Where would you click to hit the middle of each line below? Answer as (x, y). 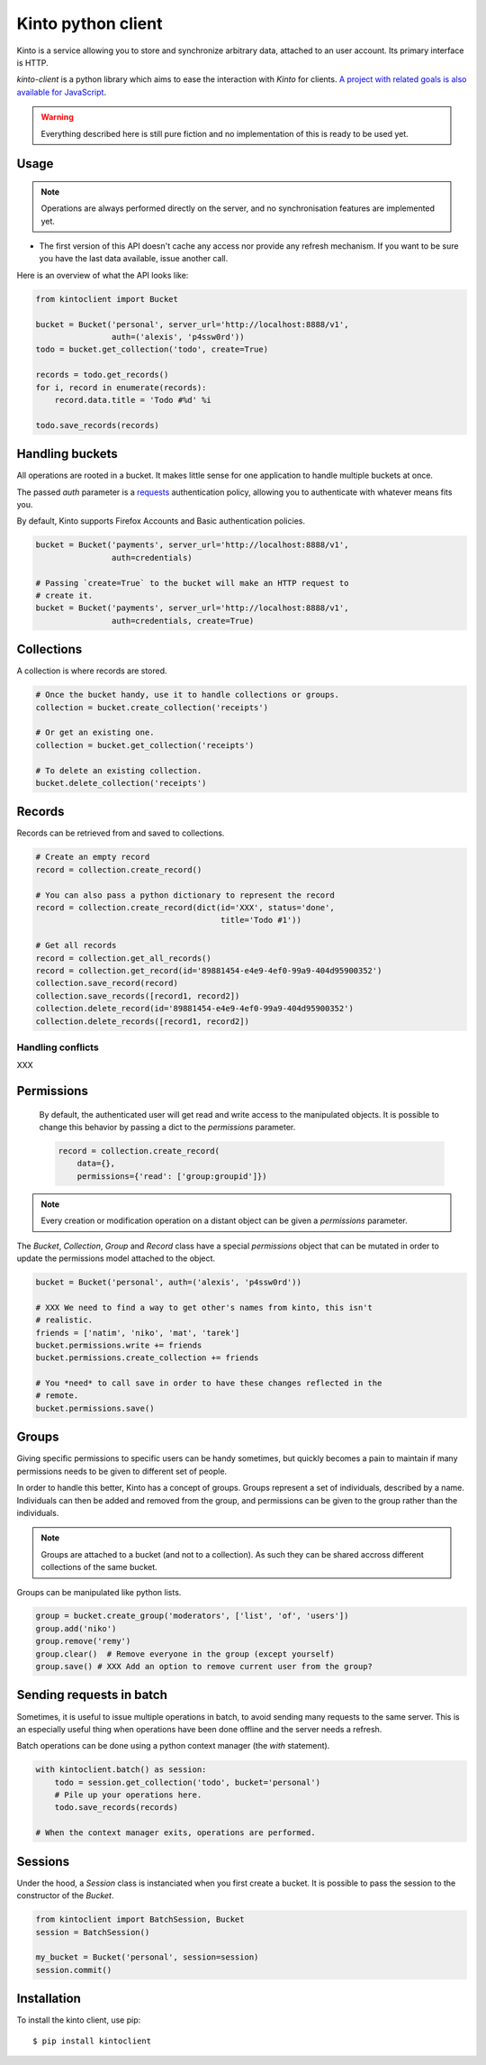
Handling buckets (67, 454)
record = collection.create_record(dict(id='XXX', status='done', (185, 908)
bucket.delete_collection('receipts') (121, 783)
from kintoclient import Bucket (107, 299)
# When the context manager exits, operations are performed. (175, 1833)
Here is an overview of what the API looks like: (103, 275)
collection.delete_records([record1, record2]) (142, 1021)
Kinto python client (90, 23)
